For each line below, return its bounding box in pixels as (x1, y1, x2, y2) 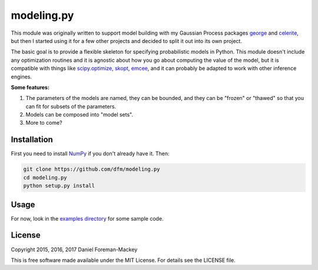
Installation (11, 135, 53, 145)
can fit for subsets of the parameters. (25, 103, 117, 110)
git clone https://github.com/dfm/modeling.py (23, 166, 160, 173)
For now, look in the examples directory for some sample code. (11, 215, 164, 222)
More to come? (25, 119, 62, 126)
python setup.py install (23, 182, 95, 189)
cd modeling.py (23, 174, 67, 181)
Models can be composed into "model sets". (25, 111, 134, 118)
